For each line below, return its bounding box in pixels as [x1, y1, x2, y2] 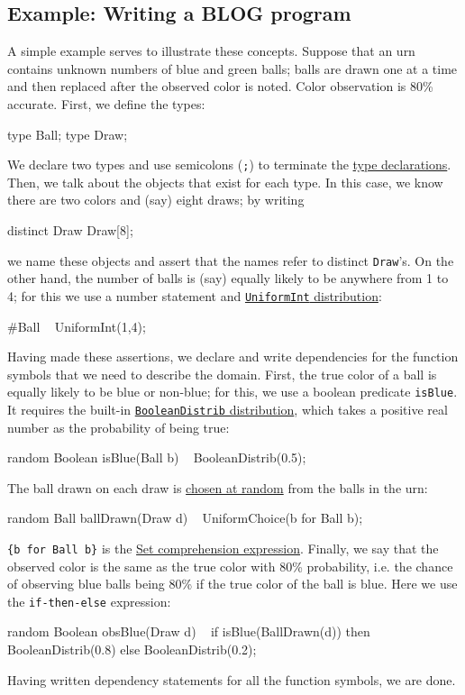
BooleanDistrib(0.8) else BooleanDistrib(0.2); [7, 640, 257, 659]
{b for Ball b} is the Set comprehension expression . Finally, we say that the [7, 538, 439, 557]
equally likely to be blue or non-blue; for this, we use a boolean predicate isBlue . [7, 382, 458, 401]
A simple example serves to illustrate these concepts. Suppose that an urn [7, 41, 415, 60]
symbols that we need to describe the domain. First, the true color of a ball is [7, 364, 437, 383]
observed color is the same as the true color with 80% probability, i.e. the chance [7, 556, 453, 575]
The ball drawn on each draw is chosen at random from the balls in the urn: [7, 478, 428, 497]
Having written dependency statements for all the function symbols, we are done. [7, 670, 456, 689]
